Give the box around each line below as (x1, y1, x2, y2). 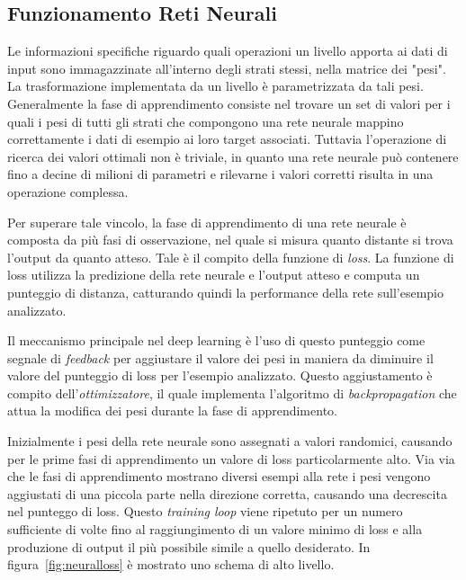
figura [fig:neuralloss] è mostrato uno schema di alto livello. (7, 555, 335, 574)
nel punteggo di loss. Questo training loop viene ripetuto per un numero (7, 502, 403, 521)
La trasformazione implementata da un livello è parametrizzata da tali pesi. (7, 76, 424, 95)
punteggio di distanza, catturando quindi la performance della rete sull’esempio (7, 282, 444, 301)
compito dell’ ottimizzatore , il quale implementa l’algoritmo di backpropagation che (7, 383, 457, 402)
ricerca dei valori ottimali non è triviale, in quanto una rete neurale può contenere (7, 147, 459, 165)
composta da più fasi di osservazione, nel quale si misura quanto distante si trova (7, 230, 453, 249)
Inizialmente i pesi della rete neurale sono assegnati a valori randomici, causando (7, 432, 453, 451)
